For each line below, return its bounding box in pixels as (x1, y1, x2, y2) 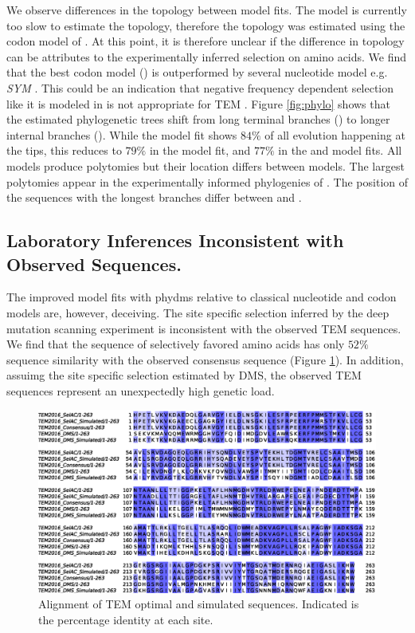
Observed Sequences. (6, 251, 182, 276)
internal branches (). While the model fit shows (6, 126, 237, 143)
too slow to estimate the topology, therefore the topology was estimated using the (6, 17, 405, 33)
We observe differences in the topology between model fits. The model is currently (6, 2, 407, 18)
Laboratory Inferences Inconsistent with (6, 228, 344, 253)
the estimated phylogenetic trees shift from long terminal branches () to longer (6, 111, 390, 128)
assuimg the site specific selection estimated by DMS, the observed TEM (6, 367, 362, 383)
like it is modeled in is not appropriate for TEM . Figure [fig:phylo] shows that (6, 95, 390, 112)
